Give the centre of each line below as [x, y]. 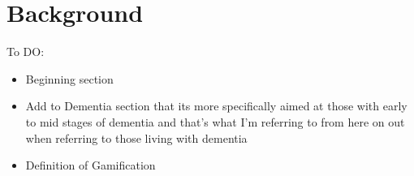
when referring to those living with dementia [136, 137]
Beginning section [69, 78]
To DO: [26, 52]
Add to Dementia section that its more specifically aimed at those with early [216, 106]
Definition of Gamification [91, 165]
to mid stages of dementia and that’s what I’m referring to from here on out [215, 121]
